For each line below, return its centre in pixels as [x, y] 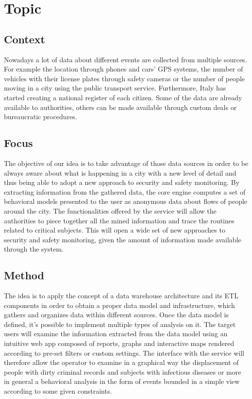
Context [25, 39]
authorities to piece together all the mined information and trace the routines [119, 220]
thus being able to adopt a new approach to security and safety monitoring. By [122, 182]
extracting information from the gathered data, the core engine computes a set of [125, 191]
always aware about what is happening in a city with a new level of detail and [120, 172]
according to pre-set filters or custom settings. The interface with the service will [124, 353]
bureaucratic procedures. [41, 117]
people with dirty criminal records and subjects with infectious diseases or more [123, 372]
